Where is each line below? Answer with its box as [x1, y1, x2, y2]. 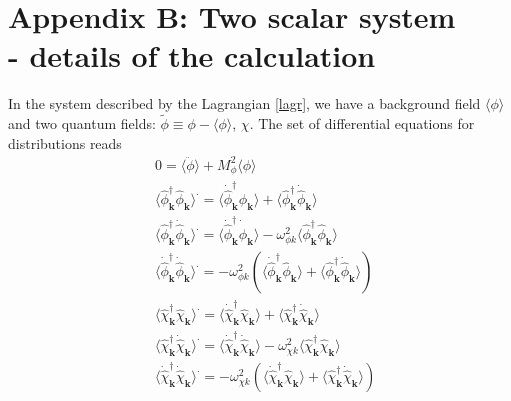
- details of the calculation [8, 35, 376, 76]
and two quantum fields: [8, 113, 156, 134]
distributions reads [8, 132, 122, 153]
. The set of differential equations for [249, 113, 475, 134]
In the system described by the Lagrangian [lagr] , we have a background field [8, 93, 481, 114]
